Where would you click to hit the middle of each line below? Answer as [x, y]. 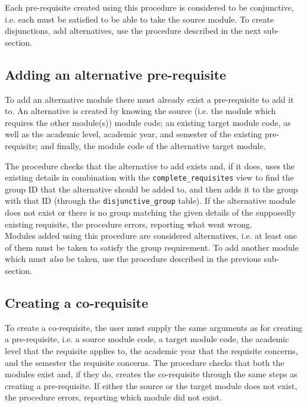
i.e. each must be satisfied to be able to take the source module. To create [140, 19]
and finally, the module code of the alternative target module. [153, 145]
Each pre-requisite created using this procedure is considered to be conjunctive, [149, 7]
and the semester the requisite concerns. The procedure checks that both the [145, 362]
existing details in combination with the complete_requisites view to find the [149, 177]
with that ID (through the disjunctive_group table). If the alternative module [150, 201]
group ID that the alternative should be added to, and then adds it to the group [151, 189]
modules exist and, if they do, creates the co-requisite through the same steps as [151, 374]
